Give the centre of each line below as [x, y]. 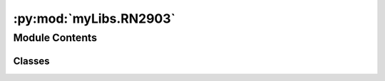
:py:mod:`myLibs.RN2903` [94, 18]
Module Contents [55, 38]
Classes [31, 61]
